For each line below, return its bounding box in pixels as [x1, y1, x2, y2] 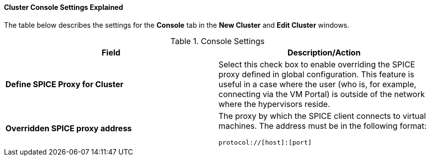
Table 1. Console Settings [170, 36, 265, 46]
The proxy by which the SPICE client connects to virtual [218, 110, 426, 121]
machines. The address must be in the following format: [218, 120, 427, 131]
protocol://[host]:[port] [218, 138, 312, 146]
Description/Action [287, 47, 361, 57]
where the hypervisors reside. [218, 99, 330, 109]
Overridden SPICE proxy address [5, 123, 132, 134]
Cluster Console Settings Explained [4, 3, 123, 11]
